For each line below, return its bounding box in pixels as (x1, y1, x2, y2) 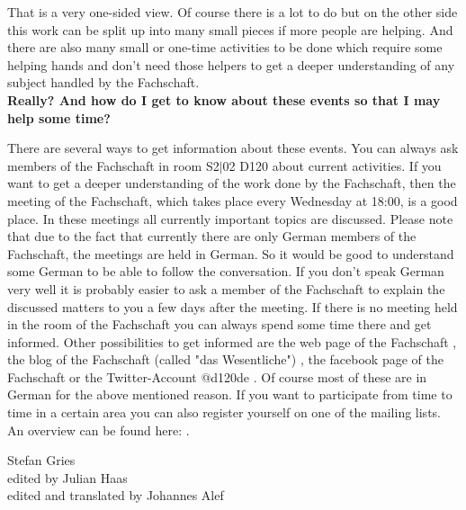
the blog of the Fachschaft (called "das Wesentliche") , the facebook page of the (7, 350, 444, 369)
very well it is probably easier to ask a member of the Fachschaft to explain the (7, 279, 445, 298)
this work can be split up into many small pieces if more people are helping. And (7, 20, 453, 39)
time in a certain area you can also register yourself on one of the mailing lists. (7, 403, 441, 422)
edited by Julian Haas (7, 468, 128, 487)
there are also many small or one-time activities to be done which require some (7, 38, 443, 57)
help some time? (7, 108, 111, 127)
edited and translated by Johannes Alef (7, 486, 224, 505)
